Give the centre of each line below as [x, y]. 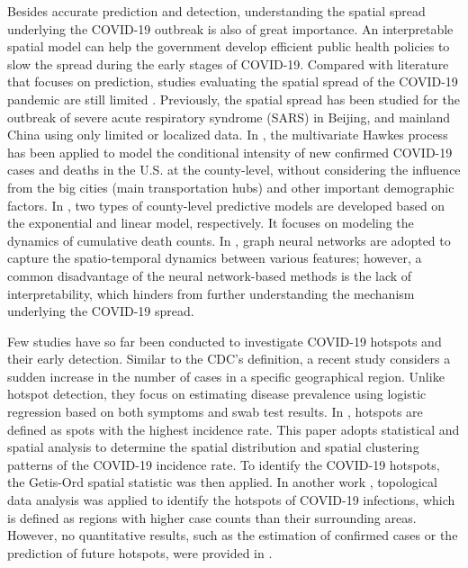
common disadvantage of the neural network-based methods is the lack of [210, 275]
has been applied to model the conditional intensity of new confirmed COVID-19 [230, 152]
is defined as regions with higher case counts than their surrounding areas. [212, 517]
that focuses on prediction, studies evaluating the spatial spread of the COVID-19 [233, 81]
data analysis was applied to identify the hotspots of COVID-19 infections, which [231, 500]
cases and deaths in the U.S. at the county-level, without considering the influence [234, 170]
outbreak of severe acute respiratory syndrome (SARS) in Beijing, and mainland [229, 117]
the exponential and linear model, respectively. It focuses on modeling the [211, 223]
